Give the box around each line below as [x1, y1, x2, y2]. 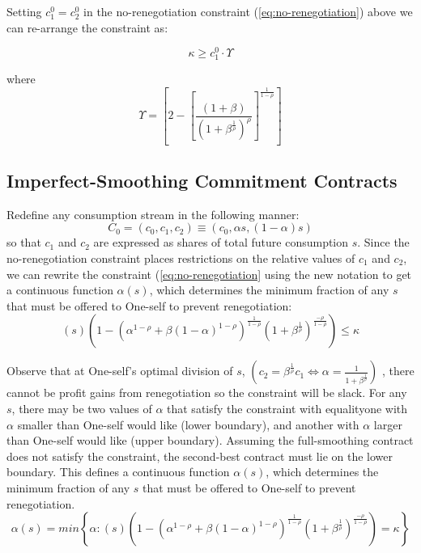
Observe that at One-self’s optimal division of [6, 362, 233, 379]
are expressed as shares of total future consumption [93, 234, 349, 251]
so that [6, 234, 41, 251]
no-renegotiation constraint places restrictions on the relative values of [6, 250, 355, 266]
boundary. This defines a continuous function [6, 463, 230, 480]
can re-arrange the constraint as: [6, 19, 168, 36]
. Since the [357, 234, 410, 251]
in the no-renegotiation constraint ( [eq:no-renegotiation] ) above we [83, 3, 413, 19]
